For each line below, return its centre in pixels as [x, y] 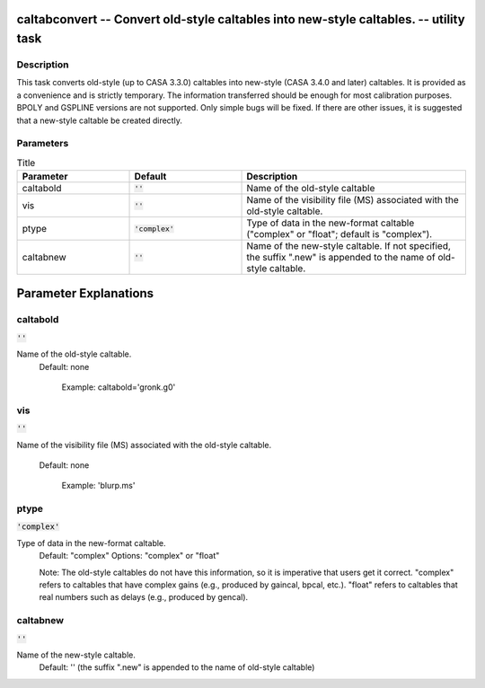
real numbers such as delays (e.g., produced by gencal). [144, 597]
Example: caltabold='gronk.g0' [119, 387]
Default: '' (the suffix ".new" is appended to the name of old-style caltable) [177, 667]
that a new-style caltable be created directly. [100, 120]
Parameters [43, 144]
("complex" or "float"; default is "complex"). [339, 234]
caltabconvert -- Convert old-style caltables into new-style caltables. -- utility [241, 19]
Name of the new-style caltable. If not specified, [348, 246]
